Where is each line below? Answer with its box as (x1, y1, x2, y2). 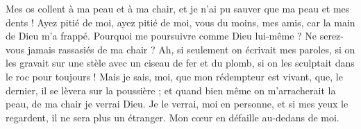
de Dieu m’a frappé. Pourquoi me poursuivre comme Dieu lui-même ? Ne (6, 28, 317, 43)
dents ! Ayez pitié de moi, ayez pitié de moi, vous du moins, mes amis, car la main (6, 15, 355, 29)
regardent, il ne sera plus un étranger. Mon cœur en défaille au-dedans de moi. (6, 110, 339, 124)
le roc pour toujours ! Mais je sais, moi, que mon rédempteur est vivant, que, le (6, 69, 343, 83)
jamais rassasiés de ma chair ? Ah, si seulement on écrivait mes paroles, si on (27, 42, 355, 56)
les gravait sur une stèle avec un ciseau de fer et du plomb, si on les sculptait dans (6, 55, 355, 70)
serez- (319, 28, 344, 43)
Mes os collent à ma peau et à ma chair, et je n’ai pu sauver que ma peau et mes (6, 1, 350, 15)
